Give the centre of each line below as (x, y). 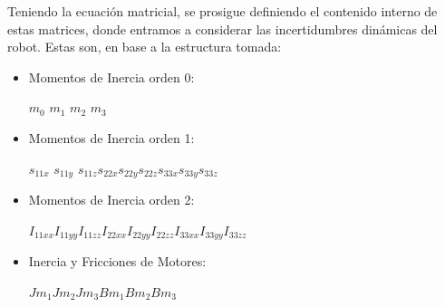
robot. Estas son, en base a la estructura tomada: (145, 47)
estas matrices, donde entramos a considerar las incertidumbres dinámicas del (222, 29)
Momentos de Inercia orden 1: (111, 137)
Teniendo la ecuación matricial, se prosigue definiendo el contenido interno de (222, 11)
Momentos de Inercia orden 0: (111, 77)
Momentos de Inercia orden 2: (111, 200)
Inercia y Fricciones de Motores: (117, 261)
